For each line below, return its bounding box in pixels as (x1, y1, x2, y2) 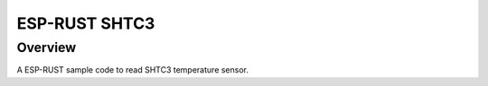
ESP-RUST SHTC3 (16, 13, 155, 33)
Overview (16, 39, 77, 56)
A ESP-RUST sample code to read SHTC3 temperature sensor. (16, 64, 249, 75)
